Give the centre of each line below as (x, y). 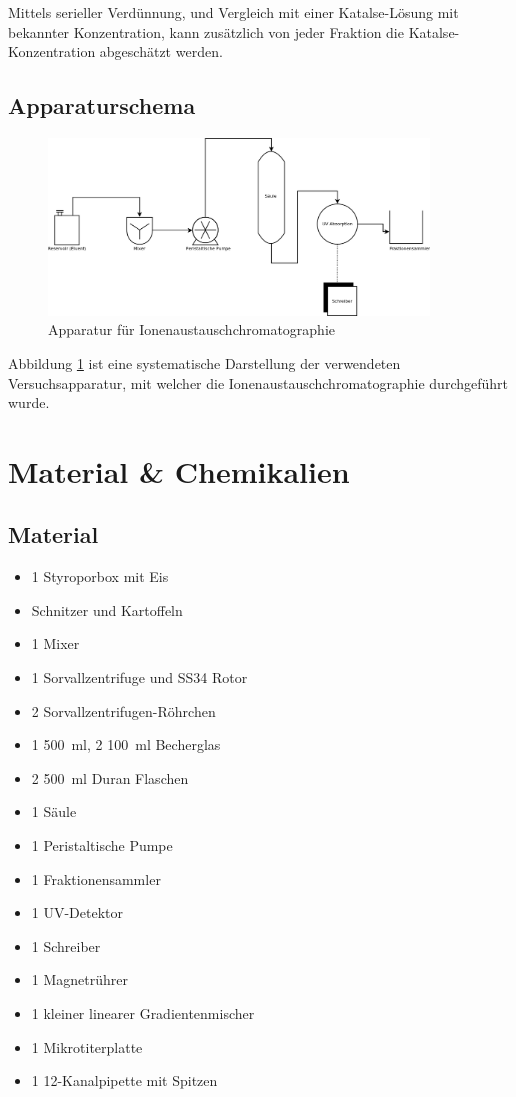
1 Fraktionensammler (96, 878)
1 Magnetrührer (79, 979)
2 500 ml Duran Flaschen (110, 777)
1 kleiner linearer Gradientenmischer (143, 1013)
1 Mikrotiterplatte (87, 1046)
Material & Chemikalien (179, 470)
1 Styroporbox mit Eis (100, 576)
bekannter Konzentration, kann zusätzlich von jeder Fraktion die (206, 31)
